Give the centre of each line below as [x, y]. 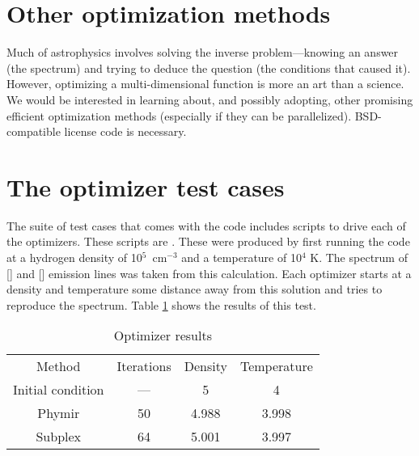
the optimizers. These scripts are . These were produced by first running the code [208, 241]
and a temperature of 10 [241, 257]
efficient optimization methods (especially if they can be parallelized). [179, 115]
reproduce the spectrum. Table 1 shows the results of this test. [161, 304]
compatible [34, 131]
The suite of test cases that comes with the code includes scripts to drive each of [206, 225]
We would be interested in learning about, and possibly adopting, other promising [210, 99]
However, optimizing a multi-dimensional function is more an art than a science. [205, 84]
